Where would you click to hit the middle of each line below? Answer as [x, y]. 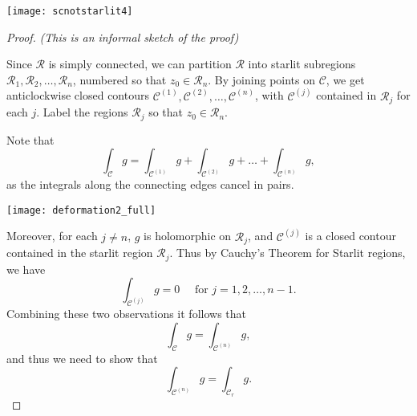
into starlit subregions [302, 64]
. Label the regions [82, 112]
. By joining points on [261, 79]
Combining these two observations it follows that [126, 314]
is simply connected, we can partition [140, 64]
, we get [345, 79]
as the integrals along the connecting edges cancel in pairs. [150, 184]
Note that [30, 139]
